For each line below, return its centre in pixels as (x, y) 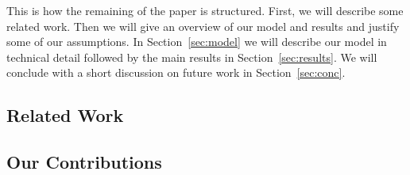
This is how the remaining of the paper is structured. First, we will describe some (205, 10)
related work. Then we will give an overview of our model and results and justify (203, 26)
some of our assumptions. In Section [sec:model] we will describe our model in (197, 42)
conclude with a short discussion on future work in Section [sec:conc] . (176, 72)
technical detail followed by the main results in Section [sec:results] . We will (192, 57)
